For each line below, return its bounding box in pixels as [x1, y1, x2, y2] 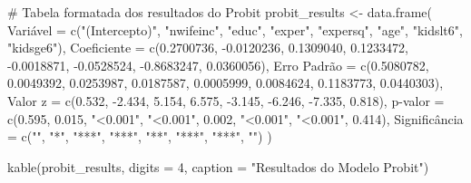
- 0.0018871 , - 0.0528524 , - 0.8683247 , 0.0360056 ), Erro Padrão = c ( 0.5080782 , [7, 55, 429, 74]
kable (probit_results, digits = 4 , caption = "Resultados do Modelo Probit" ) [7, 157, 429, 176]
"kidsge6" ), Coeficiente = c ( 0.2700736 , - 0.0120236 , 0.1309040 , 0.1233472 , [7, 38, 408, 57]
